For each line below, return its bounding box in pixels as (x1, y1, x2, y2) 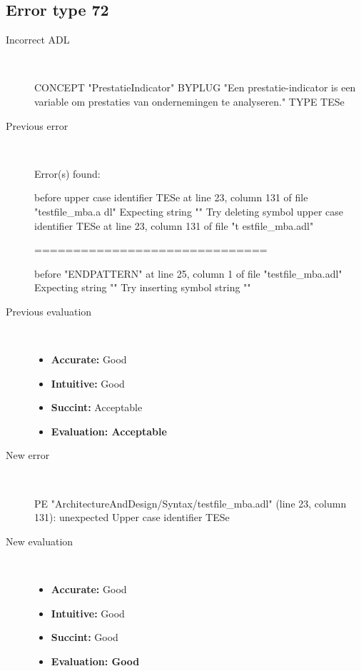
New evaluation (6, 533, 73, 548)
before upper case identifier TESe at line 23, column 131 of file (34, 190, 308, 205)
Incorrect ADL (6, 32, 70, 47)
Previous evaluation (6, 303, 92, 318)
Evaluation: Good (51, 653, 140, 668)
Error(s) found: (34, 166, 101, 181)
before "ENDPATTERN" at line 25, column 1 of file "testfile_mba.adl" (34, 266, 342, 281)
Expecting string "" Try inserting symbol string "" (34, 280, 251, 295)
